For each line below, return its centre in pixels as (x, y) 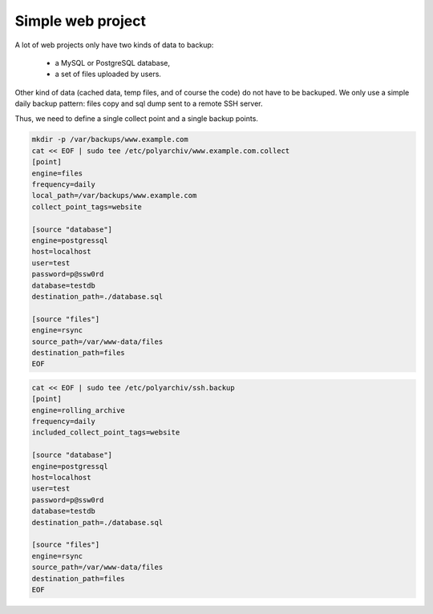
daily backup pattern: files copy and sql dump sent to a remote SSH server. (139, 103)
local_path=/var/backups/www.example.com (114, 196)
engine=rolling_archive (79, 410)
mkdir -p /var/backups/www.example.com (110, 139)
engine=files (57, 173)
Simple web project (80, 21)
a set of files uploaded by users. (108, 74)
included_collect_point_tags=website (106, 432)
